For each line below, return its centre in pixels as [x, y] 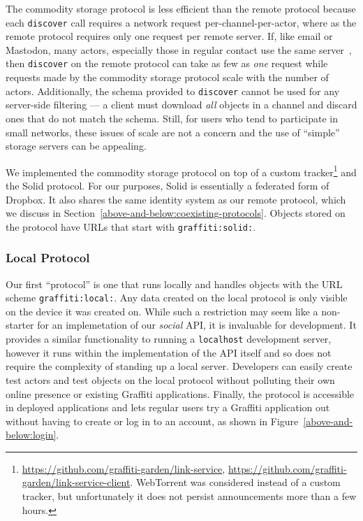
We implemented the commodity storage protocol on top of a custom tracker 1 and [181, 171]
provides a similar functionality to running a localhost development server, [169, 339]
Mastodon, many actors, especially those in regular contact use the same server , [179, 49]
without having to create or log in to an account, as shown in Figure [152, 421]
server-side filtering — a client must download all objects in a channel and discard [181, 105]
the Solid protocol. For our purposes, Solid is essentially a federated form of [168, 185]
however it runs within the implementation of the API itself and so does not [169, 352]
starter [20, 325]
